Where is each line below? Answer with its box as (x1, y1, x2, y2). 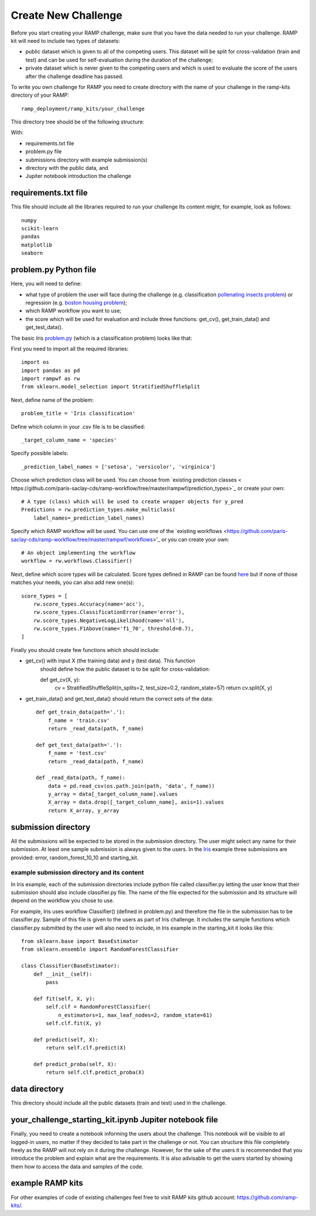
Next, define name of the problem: (11, 396, 94, 404)
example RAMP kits (11, 1178, 83, 1188)
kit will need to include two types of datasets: (11, 37, 121, 44)
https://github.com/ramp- (236, 1194, 298, 1201)
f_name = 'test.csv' (47, 750, 107, 757)
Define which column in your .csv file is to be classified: (11, 423, 146, 430)
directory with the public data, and (25, 165, 108, 172)
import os (21, 359, 49, 366)
